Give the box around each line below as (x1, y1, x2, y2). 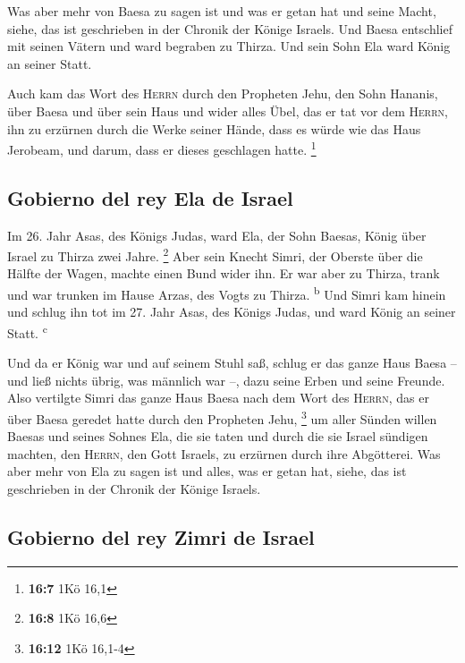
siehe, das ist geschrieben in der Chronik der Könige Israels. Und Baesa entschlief (7, 19, 452, 38)
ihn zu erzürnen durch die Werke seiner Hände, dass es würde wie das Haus (7, 119, 421, 138)
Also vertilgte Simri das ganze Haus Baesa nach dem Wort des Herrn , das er (7, 388, 429, 407)
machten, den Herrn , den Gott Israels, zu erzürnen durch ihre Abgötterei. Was (7, 444, 441, 463)
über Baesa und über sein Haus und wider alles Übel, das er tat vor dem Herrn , (7, 101, 448, 120)
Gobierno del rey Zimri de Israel (7, 523, 315, 550)
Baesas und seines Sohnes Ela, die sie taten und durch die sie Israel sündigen (7, 427, 428, 446)
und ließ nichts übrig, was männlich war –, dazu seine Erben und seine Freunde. (7, 370, 445, 389)
